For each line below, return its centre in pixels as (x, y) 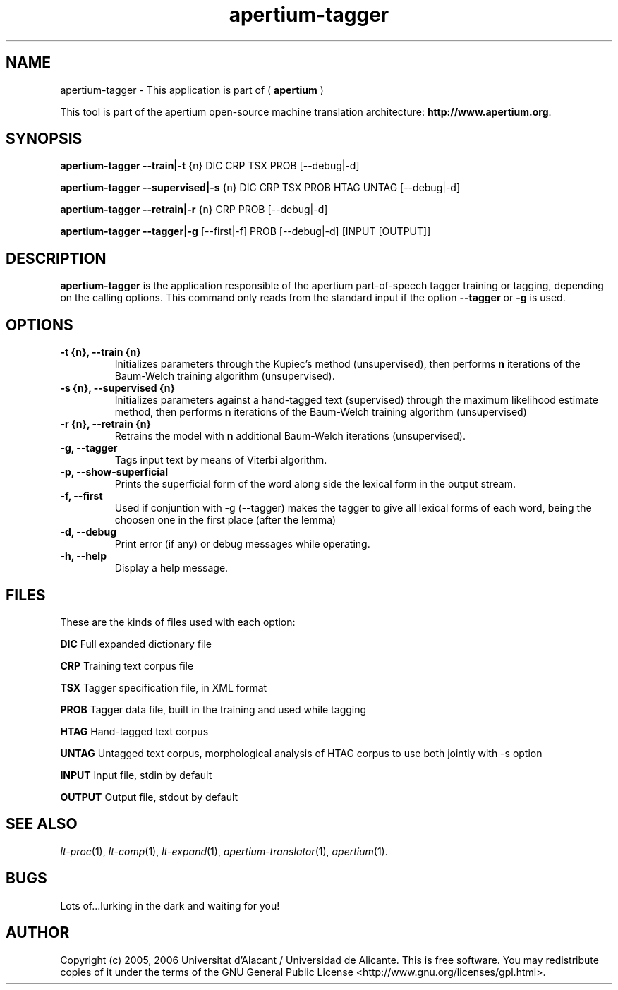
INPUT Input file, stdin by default (136, 775)
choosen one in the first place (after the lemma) (225, 520)
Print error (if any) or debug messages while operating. (242, 544)
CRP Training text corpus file (127, 665)
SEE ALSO (42, 824)
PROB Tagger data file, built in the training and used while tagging (213, 709)
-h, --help (83, 556)
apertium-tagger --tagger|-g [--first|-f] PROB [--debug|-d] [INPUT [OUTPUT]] (246, 231)
